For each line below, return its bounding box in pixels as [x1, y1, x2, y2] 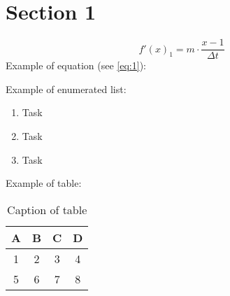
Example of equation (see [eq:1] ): [6, 58, 146, 73]
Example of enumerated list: [6, 81, 127, 96]
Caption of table [7, 201, 87, 218]
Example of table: [6, 176, 82, 190]
